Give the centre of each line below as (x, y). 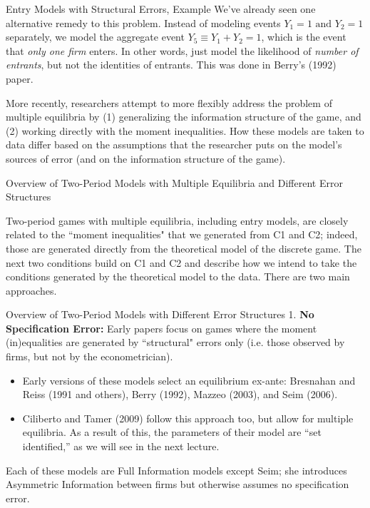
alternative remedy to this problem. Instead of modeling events (143, 22)
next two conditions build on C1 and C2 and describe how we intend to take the (181, 262)
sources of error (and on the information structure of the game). (146, 158)
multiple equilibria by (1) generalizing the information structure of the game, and (184, 117)
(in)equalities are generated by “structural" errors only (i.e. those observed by (175, 342)
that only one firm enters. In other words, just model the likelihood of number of (182, 50)
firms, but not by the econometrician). (89, 356)
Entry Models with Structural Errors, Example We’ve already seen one (161, 9)
